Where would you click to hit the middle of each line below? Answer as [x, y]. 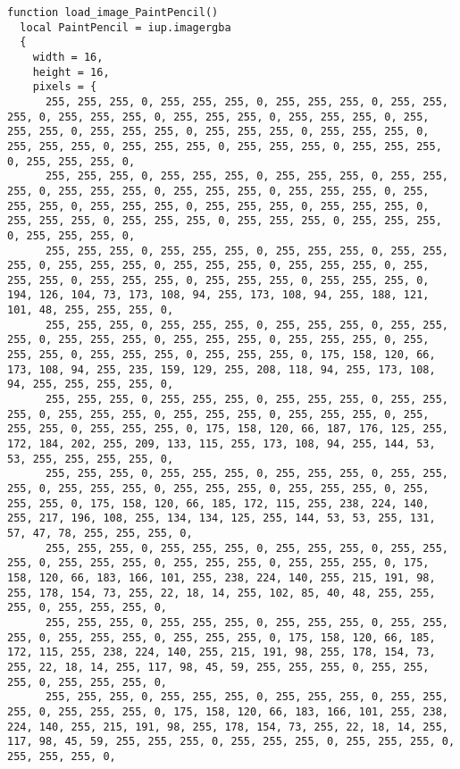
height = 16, [71, 72]
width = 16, [68, 57]
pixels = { [65, 87]
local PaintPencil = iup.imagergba [125, 27]
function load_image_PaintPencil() [113, 13]
